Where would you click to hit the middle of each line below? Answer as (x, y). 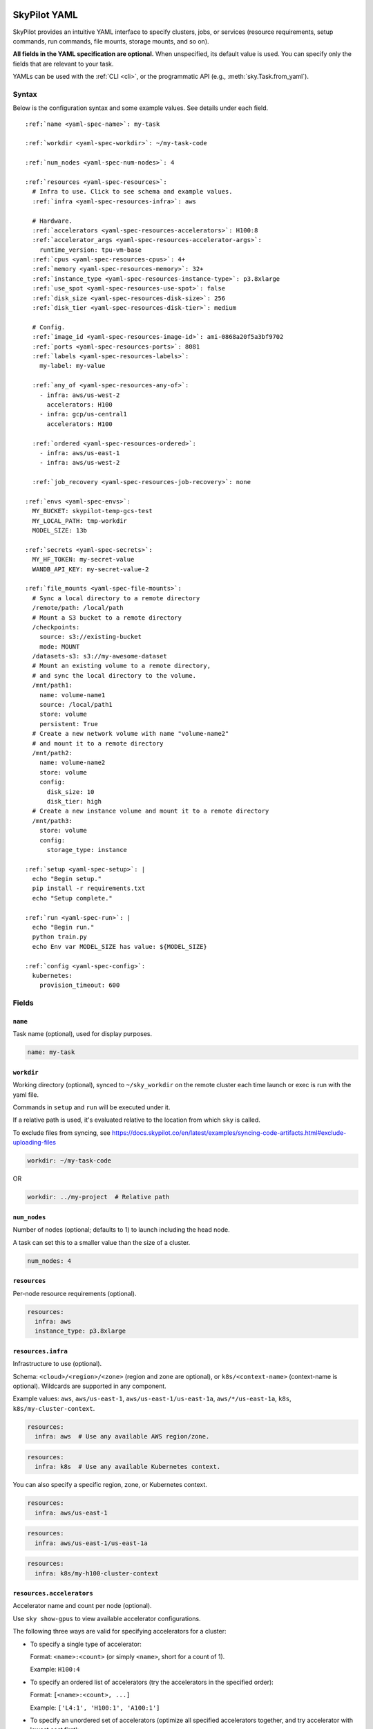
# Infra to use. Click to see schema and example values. (132, 192)
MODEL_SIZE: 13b (60, 530)
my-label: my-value (72, 366)
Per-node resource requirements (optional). (75, 1293)
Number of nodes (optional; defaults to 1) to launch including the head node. (122, 1230)
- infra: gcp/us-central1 (83, 414)
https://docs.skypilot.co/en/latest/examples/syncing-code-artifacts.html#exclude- (229, 1132)
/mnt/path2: (52, 753)
